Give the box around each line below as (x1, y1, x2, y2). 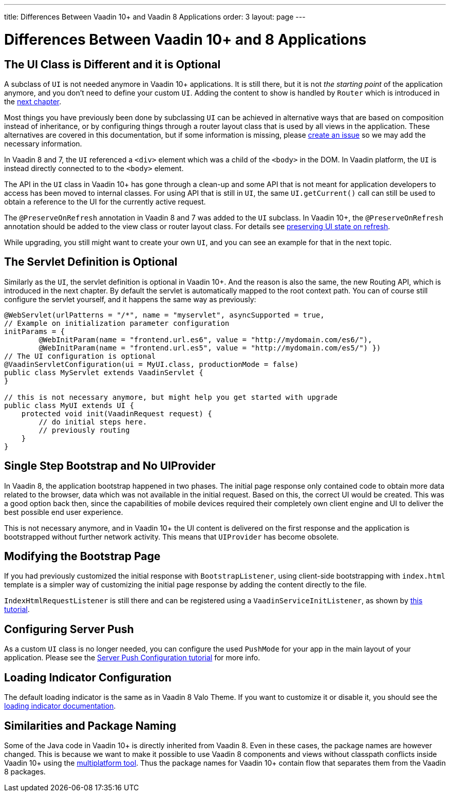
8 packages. (4, 767, 46, 776)
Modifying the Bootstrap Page (4, 550, 161, 563)
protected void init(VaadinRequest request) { (21, 409, 212, 418)
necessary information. (4, 139, 82, 148)
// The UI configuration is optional (4, 351, 156, 360)
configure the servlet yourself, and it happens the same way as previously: (4, 294, 256, 304)
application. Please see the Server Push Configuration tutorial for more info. (4, 653, 260, 662)
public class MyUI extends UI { (4, 401, 134, 410)
